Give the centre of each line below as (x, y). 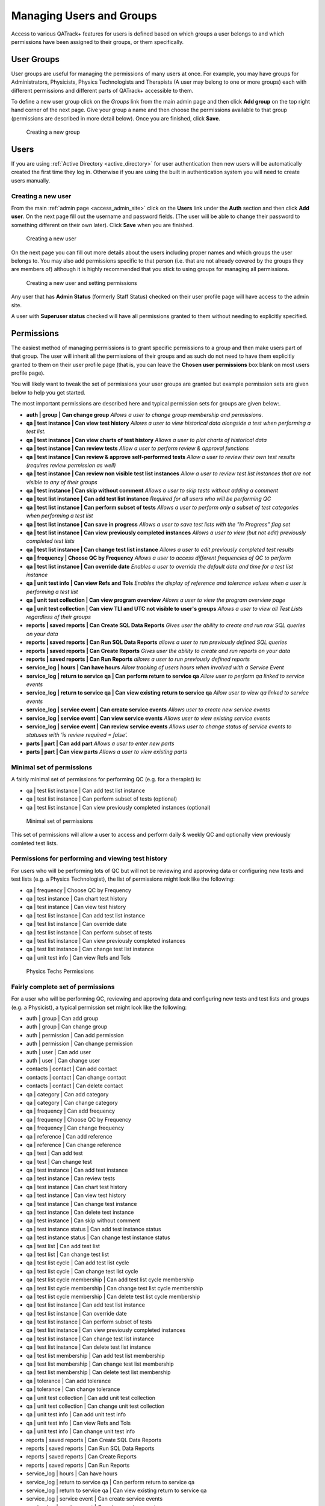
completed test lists (51, 541)
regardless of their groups (59, 617)
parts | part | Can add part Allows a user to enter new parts (100, 743)
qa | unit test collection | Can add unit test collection (91, 1398)
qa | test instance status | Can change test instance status (98, 1237)
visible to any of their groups (62, 482)
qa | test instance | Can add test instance (77, 1170)
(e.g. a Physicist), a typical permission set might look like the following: (99, 1007)
